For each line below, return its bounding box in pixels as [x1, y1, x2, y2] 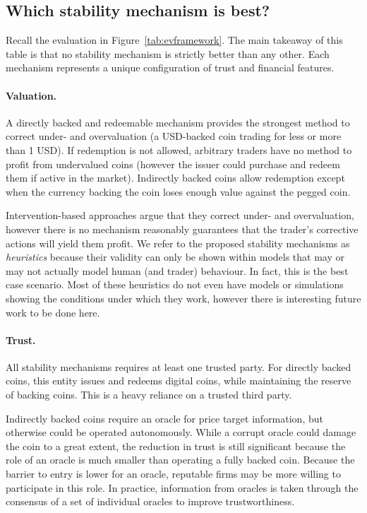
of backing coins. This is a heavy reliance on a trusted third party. [6, 387, 292, 402]
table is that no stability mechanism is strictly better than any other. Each [6, 46, 330, 61]
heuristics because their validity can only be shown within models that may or [6, 249, 345, 264]
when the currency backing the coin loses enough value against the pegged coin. [6, 184, 351, 199]
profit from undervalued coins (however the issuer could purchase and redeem [6, 156, 340, 171]
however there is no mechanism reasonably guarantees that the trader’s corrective [6, 221, 359, 236]
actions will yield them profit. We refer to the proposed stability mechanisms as [6, 235, 350, 250]
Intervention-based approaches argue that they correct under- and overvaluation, [6, 208, 354, 223]
